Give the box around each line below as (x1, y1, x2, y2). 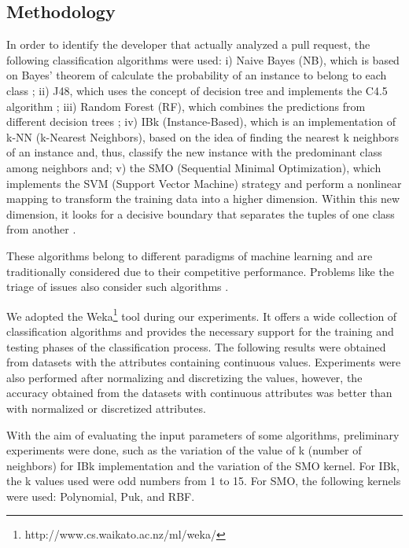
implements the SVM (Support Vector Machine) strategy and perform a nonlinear (6, 175, 402, 191)
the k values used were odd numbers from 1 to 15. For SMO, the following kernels (6, 473, 401, 489)
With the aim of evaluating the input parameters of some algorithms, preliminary (6, 426, 400, 443)
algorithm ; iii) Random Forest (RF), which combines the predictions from (6, 97, 366, 114)
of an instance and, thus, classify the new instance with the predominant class (6, 144, 382, 160)
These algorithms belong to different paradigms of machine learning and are (6, 247, 373, 263)
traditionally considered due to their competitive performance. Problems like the (6, 263, 394, 279)
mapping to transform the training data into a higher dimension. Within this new (6, 190, 400, 207)
